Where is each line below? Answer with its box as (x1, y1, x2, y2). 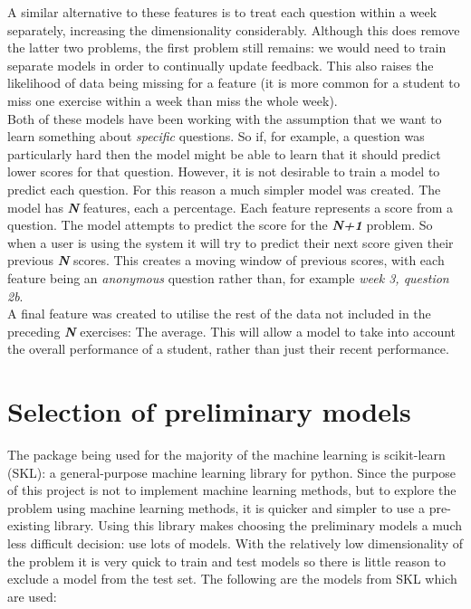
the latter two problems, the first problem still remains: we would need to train (7, 38, 447, 57)
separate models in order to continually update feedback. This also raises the (7, 55, 434, 74)
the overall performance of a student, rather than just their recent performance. (7, 339, 449, 358)
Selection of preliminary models (7, 393, 411, 430)
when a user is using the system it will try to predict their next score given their (7, 233, 454, 252)
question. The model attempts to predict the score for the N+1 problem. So (7, 215, 433, 234)
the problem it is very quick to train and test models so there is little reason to (7, 551, 447, 570)
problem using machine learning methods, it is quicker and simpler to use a (7, 498, 425, 517)
